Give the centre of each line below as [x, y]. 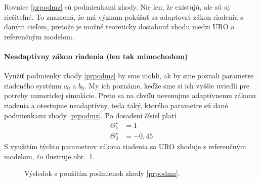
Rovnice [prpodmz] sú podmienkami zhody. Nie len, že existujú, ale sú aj [117, 7]
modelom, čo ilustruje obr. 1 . [50, 156]
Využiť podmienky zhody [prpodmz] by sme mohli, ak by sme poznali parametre [129, 76]
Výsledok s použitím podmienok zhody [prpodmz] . [102, 173]
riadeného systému [33, 85]
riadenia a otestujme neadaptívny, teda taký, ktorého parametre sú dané [116, 105]
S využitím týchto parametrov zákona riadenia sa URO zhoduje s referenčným [125, 146]
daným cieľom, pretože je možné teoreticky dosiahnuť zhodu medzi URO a [119, 27]
